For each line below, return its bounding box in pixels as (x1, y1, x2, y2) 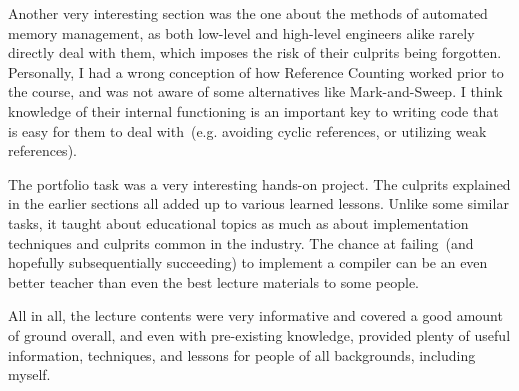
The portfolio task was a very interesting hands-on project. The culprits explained (8, 173, 511, 194)
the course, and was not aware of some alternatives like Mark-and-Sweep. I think (8, 81, 503, 102)
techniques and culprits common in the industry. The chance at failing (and (8, 232, 474, 253)
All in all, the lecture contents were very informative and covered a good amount (8, 305, 503, 326)
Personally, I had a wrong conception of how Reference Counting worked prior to (8, 61, 504, 82)
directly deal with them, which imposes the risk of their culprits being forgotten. (8, 42, 502, 63)
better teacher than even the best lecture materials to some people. (8, 271, 419, 292)
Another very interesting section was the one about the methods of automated (8, 3, 488, 23)
